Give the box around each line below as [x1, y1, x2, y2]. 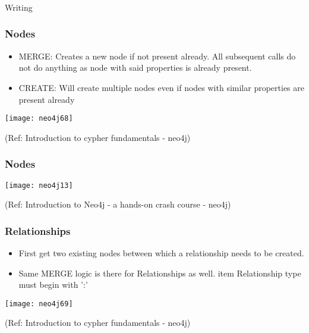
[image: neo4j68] [5, 114, 73, 123]
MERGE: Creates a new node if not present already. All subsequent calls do [18, 49, 296, 62]
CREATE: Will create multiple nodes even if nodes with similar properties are [18, 81, 304, 93]
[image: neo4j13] [5, 181, 73, 190]
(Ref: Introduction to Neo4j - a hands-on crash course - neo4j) [5, 198, 231, 211]
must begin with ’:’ [18, 278, 88, 291]
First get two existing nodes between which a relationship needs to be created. [18, 247, 304, 259]
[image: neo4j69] [5, 299, 73, 308]
